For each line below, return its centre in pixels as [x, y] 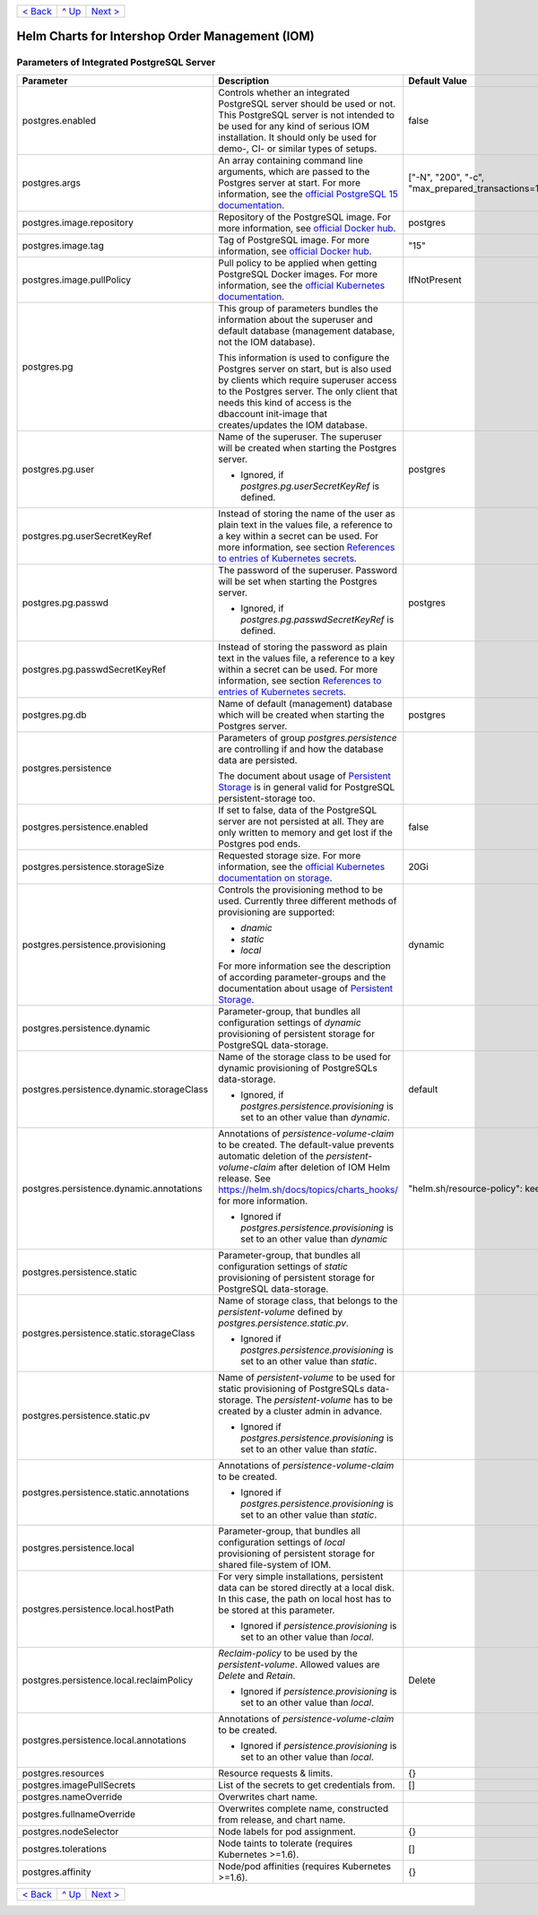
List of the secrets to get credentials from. [307, 1785]
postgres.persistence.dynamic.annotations [112, 1188]
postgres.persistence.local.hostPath [98, 1608]
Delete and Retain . [257, 1676]
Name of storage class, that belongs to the [308, 1301]
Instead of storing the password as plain [303, 647]
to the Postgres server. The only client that [308, 391]
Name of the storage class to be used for [305, 1057]
